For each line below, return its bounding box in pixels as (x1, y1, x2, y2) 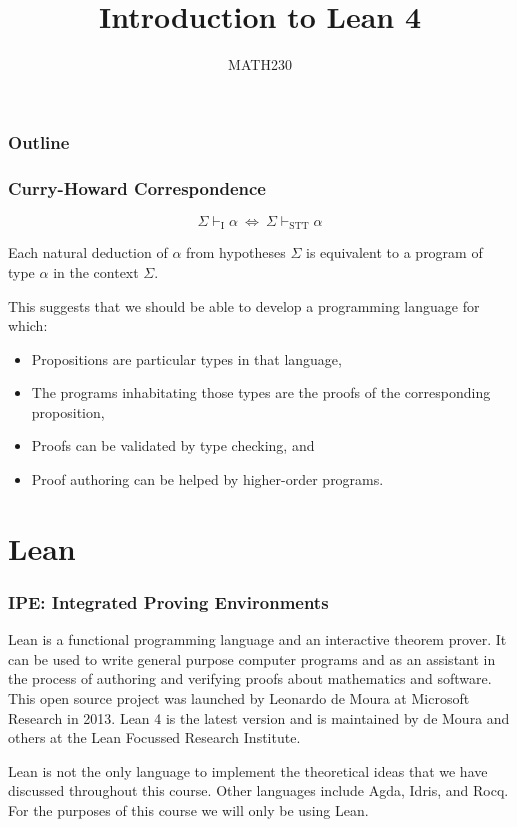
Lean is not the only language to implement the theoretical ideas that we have (8, 760, 488, 781)
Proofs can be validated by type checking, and (31, 435, 315, 456)
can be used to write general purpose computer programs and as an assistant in (8, 648, 496, 669)
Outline (8, 129, 70, 154)
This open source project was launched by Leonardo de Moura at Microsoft (8, 688, 470, 709)
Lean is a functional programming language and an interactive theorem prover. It (8, 629, 507, 650)
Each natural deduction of (8, 242, 168, 263)
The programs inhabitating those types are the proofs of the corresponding (31, 382, 491, 403)
